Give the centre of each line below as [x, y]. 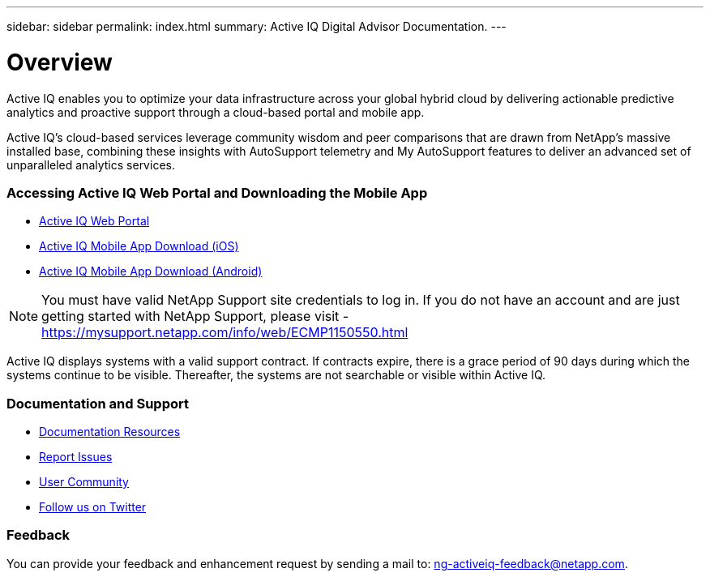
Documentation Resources [110, 432]
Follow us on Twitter [93, 507]
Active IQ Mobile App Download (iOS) [139, 246]
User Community [84, 482]
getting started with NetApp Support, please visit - [195, 316]
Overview [60, 62]
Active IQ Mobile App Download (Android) [151, 271]
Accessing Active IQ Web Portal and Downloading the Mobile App [217, 192]
